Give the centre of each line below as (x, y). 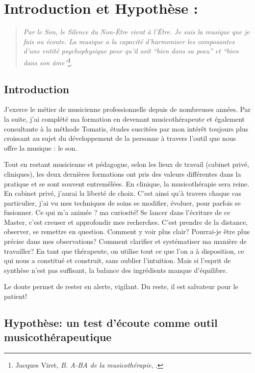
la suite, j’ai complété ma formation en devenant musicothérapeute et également (124, 119)
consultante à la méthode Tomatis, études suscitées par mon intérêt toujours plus (126, 128)
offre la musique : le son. (41, 147)
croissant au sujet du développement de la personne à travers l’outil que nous (120, 138)
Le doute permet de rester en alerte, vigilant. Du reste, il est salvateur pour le (121, 286)
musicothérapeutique (58, 337)
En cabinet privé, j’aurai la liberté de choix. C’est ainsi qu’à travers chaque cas (123, 193)
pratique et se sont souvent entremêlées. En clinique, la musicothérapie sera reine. (127, 183)
